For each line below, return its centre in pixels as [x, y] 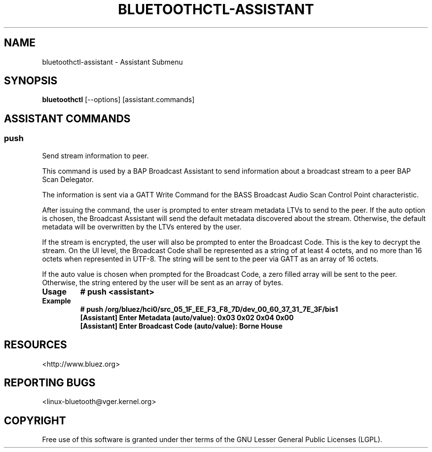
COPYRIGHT [35, 420]
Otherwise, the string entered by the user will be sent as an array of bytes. [163, 282]
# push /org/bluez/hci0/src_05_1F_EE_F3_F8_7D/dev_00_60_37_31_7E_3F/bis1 [209, 309]
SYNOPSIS [31, 81]
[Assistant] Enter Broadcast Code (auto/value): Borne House [181, 326]
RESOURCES [36, 345]
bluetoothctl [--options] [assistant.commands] [118, 100]
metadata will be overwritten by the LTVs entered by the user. [142, 226]
